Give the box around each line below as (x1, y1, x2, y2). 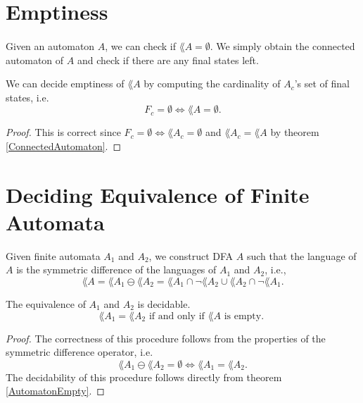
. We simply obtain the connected (210, 38, 355, 53)
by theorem (270, 125, 319, 139)
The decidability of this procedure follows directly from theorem (6, 369, 282, 384)
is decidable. (137, 297, 191, 311)
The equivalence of (6, 297, 86, 311)
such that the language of (246, 248, 357, 263)
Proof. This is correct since (6, 125, 121, 139)
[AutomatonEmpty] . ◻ (6, 383, 105, 398)
